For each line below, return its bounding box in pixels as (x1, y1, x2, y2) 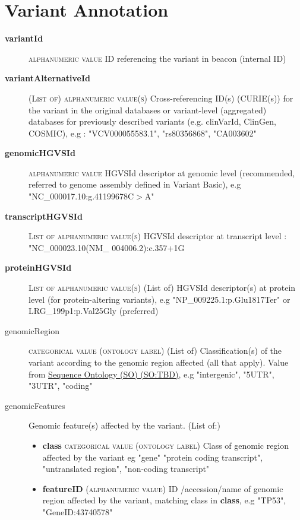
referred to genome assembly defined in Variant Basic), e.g (29, 178, 241, 191)
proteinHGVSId (5, 261, 72, 274)
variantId (5, 32, 43, 45)
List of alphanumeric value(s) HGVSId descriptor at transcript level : (29, 230, 287, 242)
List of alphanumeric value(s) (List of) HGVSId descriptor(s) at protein (29, 281, 296, 294)
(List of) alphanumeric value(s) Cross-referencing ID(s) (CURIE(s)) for (29, 91, 293, 104)
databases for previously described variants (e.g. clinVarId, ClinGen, (29, 115, 276, 128)
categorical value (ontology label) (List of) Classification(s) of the (29, 344, 282, 357)
